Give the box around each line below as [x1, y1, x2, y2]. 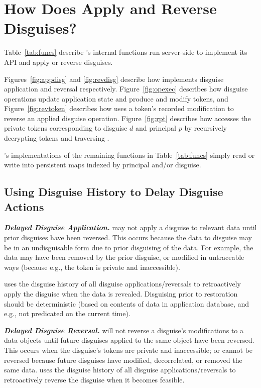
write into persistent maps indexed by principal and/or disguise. [4, 159, 201, 170]
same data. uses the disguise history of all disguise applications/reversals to [4, 364, 236, 375]
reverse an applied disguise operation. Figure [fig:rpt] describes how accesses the [4, 113, 251, 123]
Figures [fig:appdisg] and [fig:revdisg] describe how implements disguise [4, 73, 224, 84]
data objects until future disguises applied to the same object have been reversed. [4, 335, 254, 345]
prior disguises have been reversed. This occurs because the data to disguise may [4, 232, 252, 243]
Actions [4, 199, 44, 214]
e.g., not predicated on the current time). [4, 308, 130, 319]
